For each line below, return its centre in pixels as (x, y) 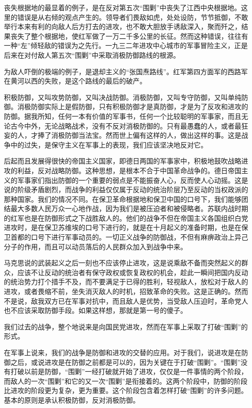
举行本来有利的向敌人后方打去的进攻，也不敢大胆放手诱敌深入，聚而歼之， (123, 26)
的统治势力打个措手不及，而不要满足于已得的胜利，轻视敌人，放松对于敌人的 (126, 282)
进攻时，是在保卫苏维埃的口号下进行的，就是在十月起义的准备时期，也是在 (123, 227)
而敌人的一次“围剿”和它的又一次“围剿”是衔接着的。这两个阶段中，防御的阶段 (126, 381)
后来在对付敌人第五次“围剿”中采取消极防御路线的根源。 (92, 55)
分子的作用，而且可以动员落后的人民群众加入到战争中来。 (95, 246)
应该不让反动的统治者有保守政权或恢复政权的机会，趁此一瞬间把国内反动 (133, 272)
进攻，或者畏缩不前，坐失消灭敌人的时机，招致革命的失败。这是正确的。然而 (126, 291)
